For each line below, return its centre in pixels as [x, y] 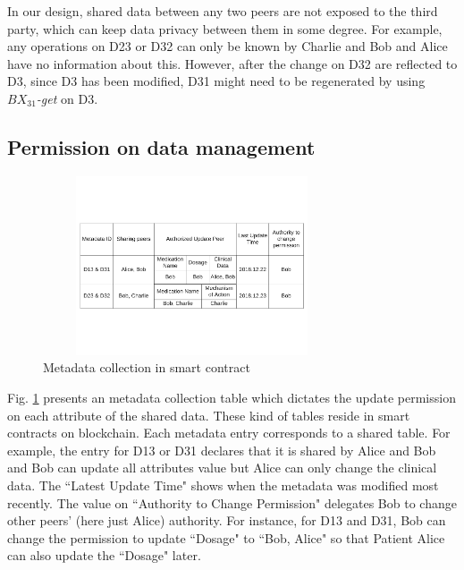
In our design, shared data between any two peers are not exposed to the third [223, 11]
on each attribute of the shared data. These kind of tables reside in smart [209, 415]
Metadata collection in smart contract [147, 367]
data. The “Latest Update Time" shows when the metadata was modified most [223, 485]
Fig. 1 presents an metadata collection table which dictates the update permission [232, 397]
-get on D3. [67, 98]
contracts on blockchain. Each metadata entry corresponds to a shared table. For [229, 433]
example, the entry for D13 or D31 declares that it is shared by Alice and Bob [222, 450]
